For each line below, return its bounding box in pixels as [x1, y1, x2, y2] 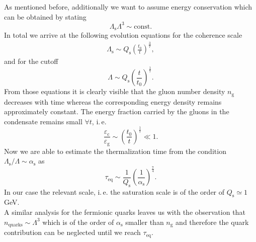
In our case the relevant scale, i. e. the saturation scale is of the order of [4, 186, 225, 197]
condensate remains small [4, 116, 82, 126]
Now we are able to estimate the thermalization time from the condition [4, 145, 226, 156]
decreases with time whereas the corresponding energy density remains [4, 96, 222, 107]
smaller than [125, 216, 164, 227]
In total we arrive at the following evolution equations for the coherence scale [4, 30, 242, 40]
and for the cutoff [4, 56, 58, 66]
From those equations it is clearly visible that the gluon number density [4, 86, 225, 97]
